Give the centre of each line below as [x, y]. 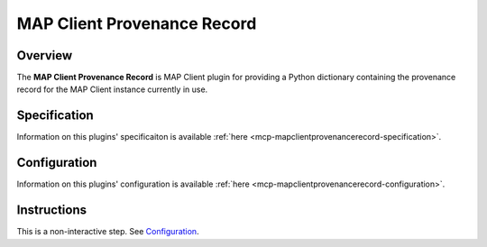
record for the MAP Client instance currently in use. [112, 89]
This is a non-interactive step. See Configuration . [108, 232]
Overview [45, 55]
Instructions [52, 210]
